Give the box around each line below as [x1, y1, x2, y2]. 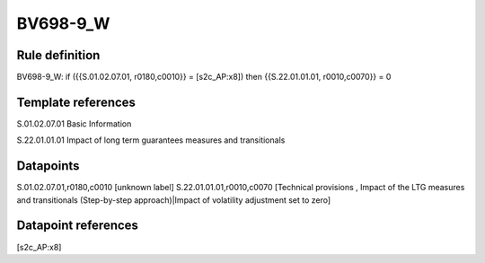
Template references [16, 94, 137, 110]
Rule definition [16, 48, 101, 63]
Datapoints [16, 158, 80, 174]
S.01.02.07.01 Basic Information [16, 118, 132, 129]
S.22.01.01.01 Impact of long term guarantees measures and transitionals [16, 135, 286, 145]
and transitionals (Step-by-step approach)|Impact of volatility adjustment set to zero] [16, 194, 331, 206]
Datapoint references [16, 218, 139, 233]
